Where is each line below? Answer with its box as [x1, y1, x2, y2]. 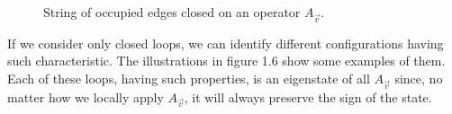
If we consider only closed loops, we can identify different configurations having [7, 33, 444, 52]
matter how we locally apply [7, 87, 164, 106]
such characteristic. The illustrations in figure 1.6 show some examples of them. [7, 51, 446, 70]
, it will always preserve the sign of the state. [184, 87, 432, 106]
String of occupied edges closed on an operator [43, 3, 301, 21]
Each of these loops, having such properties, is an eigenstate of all [7, 68, 370, 87]
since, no [394, 68, 443, 87]
